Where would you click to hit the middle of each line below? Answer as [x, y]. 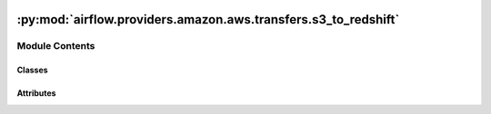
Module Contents [56, 46]
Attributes [36, 93]
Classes [33, 70]
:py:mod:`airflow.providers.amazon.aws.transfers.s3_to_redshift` [208, 19]
